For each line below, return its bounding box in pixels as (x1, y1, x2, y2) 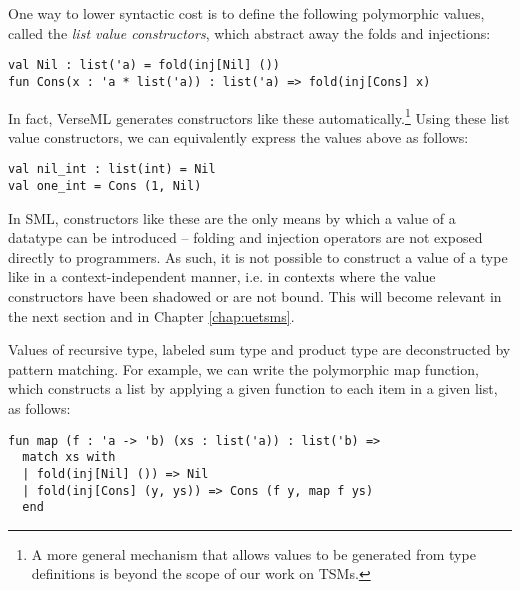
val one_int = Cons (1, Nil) (8, 179, 202, 193)
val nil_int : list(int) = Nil (8, 162, 216, 177)
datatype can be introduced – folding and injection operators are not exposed (8, 227, 483, 248)
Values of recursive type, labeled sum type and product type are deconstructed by (8, 339, 511, 360)
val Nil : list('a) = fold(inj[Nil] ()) (8, 58, 281, 73)
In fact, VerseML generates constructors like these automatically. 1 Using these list (8, 104, 510, 128)
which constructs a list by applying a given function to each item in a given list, (8, 378, 498, 399)
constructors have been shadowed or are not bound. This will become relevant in (8, 286, 502, 307)
